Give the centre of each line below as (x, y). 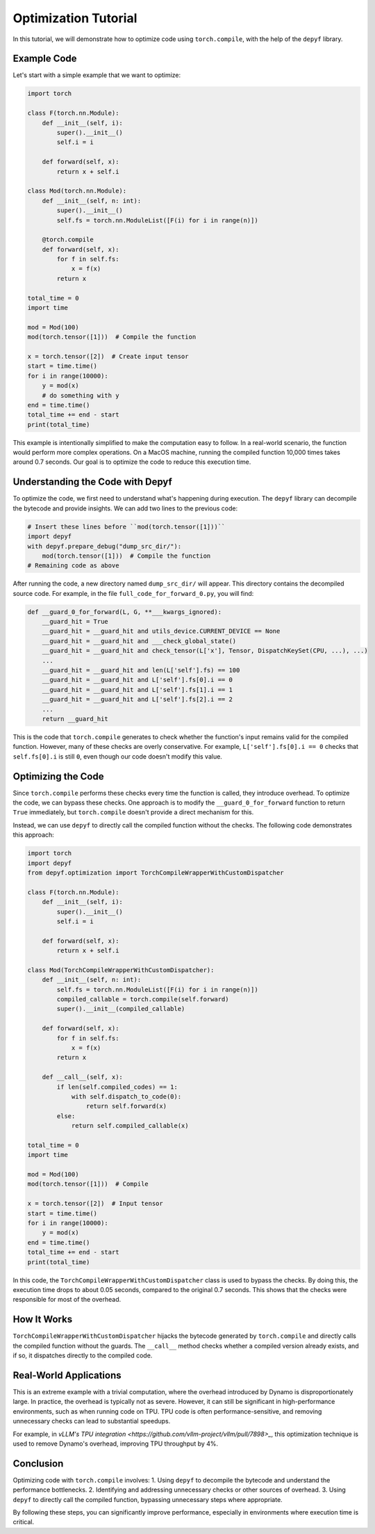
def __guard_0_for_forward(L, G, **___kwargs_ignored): (125, 612)
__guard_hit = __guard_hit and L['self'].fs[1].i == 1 (137, 689)
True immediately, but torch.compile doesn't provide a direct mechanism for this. (133, 812)
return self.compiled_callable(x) (130, 1126)
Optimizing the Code (58, 776)
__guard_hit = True (75, 622)
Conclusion (38, 1463)
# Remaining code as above (73, 566)
